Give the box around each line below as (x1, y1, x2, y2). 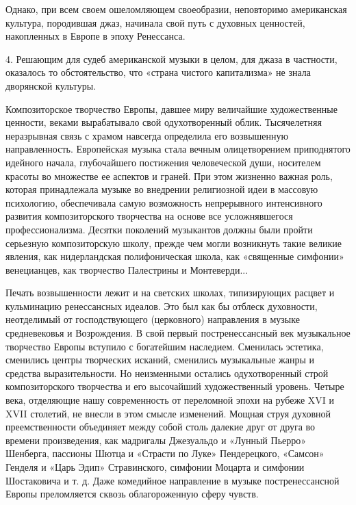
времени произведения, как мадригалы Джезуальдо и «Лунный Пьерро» (5, 432, 307, 447)
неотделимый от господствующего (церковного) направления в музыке (5, 312, 300, 326)
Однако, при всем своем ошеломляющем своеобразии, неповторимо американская (5, 2, 347, 16)
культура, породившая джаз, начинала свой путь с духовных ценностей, (5, 15, 305, 29)
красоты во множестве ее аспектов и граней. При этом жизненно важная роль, (5, 168, 333, 183)
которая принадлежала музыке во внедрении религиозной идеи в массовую (5, 182, 318, 196)
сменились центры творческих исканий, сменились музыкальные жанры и (5, 352, 314, 367)
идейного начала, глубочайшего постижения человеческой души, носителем (5, 155, 321, 169)
